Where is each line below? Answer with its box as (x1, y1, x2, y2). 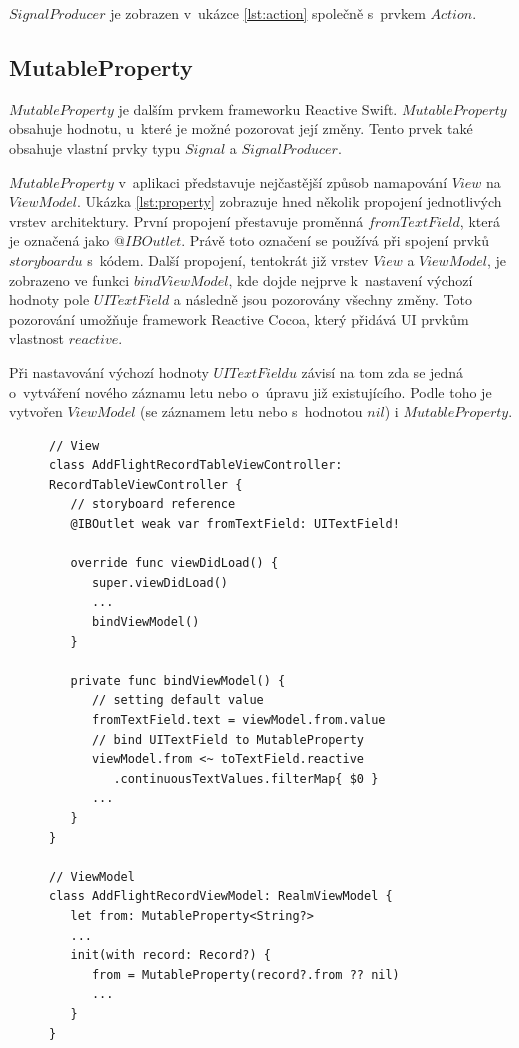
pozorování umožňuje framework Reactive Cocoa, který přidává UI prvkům (9, 308, 469, 329)
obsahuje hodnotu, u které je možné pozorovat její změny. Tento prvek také (9, 118, 473, 139)
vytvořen (9, 401, 63, 422)
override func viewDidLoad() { (70, 556, 279, 571)
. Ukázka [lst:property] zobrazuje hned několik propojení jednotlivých (76, 191, 502, 212)
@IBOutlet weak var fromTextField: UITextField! (70, 517, 400, 532)
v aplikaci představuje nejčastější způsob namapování (118, 171, 448, 192)
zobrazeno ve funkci (9, 269, 130, 290)
